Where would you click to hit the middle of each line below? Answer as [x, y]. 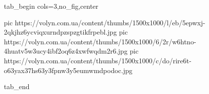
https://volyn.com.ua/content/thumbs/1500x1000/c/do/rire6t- [98, 60]
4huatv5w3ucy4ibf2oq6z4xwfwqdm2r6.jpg [66, 51]
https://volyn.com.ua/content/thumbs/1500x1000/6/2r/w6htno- [100, 41]
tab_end [17, 86]
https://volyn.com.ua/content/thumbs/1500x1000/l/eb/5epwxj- [110, 22]
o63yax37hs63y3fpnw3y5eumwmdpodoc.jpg [68, 70]
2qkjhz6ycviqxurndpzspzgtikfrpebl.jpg [60, 32]
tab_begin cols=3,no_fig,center [51, 6]
